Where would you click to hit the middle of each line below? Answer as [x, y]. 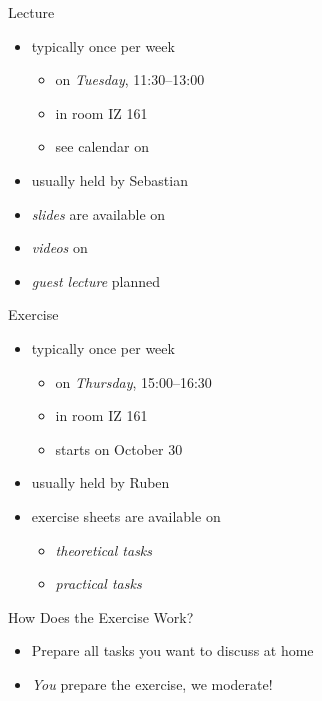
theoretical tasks [104, 549]
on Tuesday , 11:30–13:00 [130, 79]
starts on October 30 [119, 448]
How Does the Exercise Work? [101, 616]
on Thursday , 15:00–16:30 [133, 381]
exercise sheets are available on [126, 515]
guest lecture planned [96, 280]
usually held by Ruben [100, 482]
